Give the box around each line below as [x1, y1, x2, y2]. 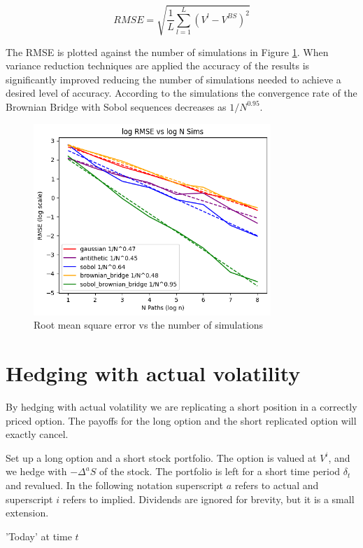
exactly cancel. [6, 427, 69, 441]
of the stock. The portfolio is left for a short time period [99, 464, 341, 479]
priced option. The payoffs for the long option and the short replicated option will [6, 413, 357, 427]
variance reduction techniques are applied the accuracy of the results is [6, 58, 310, 73]
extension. [6, 505, 49, 520]
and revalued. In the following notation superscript [6, 477, 224, 492]
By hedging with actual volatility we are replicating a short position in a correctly [6, 399, 357, 413]
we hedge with [6, 464, 67, 479]
